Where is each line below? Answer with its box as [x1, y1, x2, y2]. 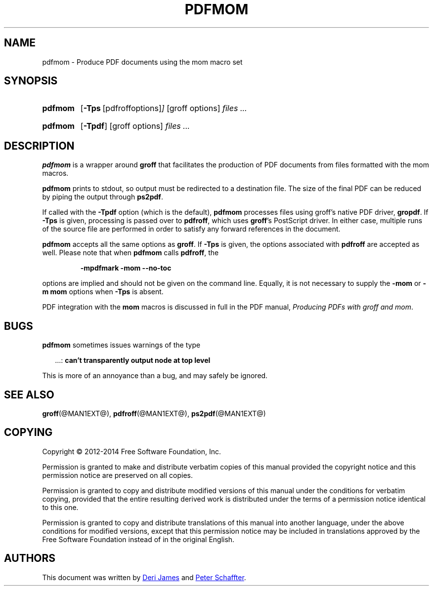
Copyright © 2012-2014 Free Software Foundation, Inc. [42, 447, 221, 456]
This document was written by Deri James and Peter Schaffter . [42, 573, 246, 582]
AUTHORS [4, 552, 56, 565]
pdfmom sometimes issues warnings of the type [42, 341, 201, 350]
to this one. [42, 503, 79, 511]
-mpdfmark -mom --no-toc [80, 264, 172, 273]
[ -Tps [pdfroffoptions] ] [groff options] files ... [80, 103, 247, 114]
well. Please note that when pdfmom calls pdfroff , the [42, 248, 219, 257]
